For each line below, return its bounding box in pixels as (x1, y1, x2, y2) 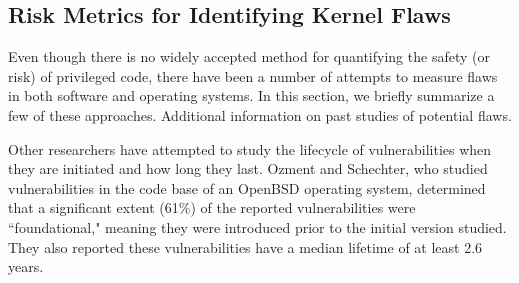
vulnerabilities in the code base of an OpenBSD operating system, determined (8, 177, 486, 198)
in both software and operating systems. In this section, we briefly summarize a (8, 85, 495, 106)
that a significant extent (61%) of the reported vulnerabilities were (8, 197, 416, 218)
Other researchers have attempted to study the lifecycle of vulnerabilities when (8, 138, 492, 159)
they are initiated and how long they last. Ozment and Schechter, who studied (8, 158, 488, 179)
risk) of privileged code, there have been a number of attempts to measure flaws (8, 65, 498, 86)
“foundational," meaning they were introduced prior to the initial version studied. (8, 216, 507, 237)
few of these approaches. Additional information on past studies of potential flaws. (8, 104, 512, 125)
